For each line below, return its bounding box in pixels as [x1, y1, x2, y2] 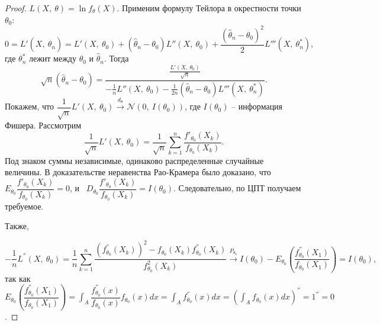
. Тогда [104, 52, 129, 65]
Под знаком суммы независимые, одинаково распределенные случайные [5, 154, 264, 166]
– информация [231, 100, 283, 112]
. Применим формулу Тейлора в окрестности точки [117, 2, 301, 14]
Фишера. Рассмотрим [5, 119, 82, 131]
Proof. [5, 2, 27, 14]
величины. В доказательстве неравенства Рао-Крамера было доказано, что [5, 166, 271, 178]
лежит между [28, 52, 76, 65]
